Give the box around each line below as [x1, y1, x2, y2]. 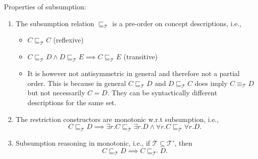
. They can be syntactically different [107, 87, 217, 98]
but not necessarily [27, 87, 85, 98]
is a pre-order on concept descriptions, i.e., [112, 18, 242, 28]
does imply [194, 78, 228, 88]
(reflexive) [53, 35, 84, 45]
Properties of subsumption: [4, 1, 86, 11]
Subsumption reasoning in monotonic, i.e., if [15, 137, 150, 148]
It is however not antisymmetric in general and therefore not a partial [27, 68, 240, 78]
